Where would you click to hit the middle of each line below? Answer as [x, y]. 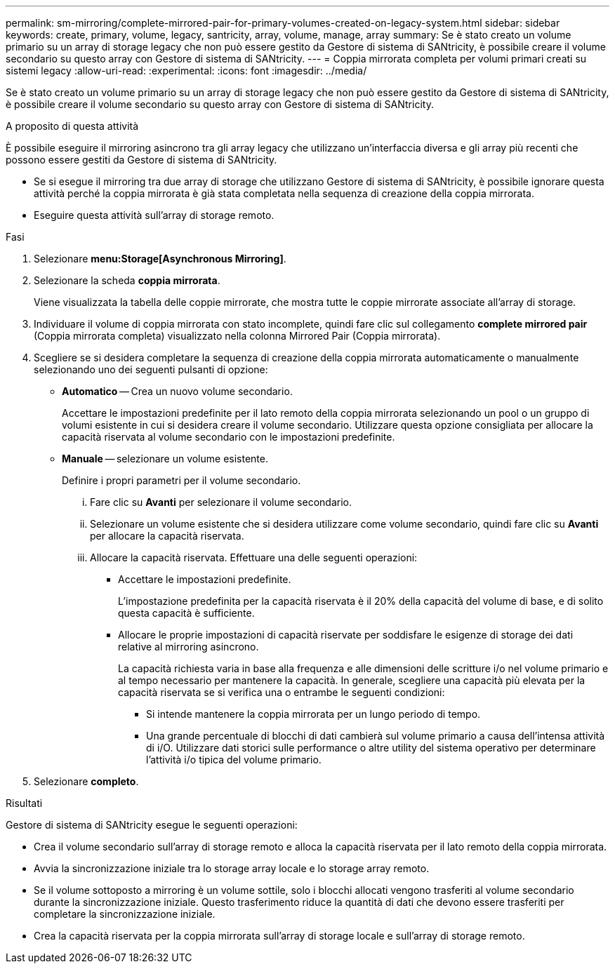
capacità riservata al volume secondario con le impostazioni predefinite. [229, 437]
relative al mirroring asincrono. [189, 647]
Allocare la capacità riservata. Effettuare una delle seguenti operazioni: [254, 557]
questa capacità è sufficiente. [186, 613]
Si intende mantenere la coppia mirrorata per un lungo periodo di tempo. [313, 714]
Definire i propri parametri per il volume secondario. [181, 480]
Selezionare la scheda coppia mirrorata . [127, 280]
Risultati [24, 803]
